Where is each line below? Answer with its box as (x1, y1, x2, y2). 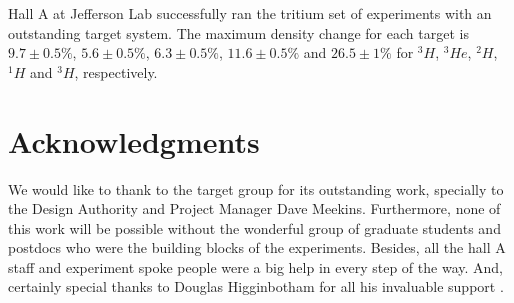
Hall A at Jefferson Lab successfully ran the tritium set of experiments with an (8, 3, 492, 23)
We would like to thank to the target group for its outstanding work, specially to (8, 178, 504, 199)
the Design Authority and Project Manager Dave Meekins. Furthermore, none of (8, 198, 501, 219)
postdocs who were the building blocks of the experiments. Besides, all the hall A (8, 237, 506, 258)
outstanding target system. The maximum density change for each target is (8, 22, 469, 43)
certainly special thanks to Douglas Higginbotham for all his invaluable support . (8, 276, 504, 297)
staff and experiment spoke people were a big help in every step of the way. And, (8, 256, 503, 277)
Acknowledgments (8, 120, 260, 161)
